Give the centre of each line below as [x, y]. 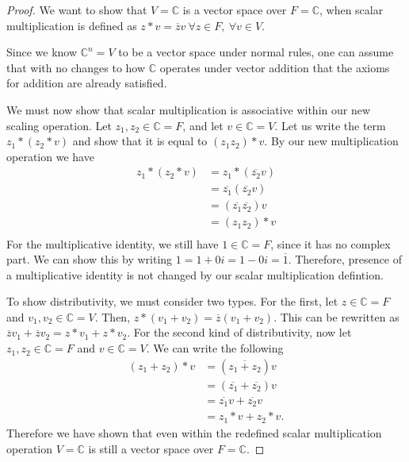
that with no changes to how [76, 67]
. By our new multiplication [331, 141]
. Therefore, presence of [345, 259]
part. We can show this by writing [90, 259]
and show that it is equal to [140, 141]
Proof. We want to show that [77, 10]
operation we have [50, 156]
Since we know [42, 52]
